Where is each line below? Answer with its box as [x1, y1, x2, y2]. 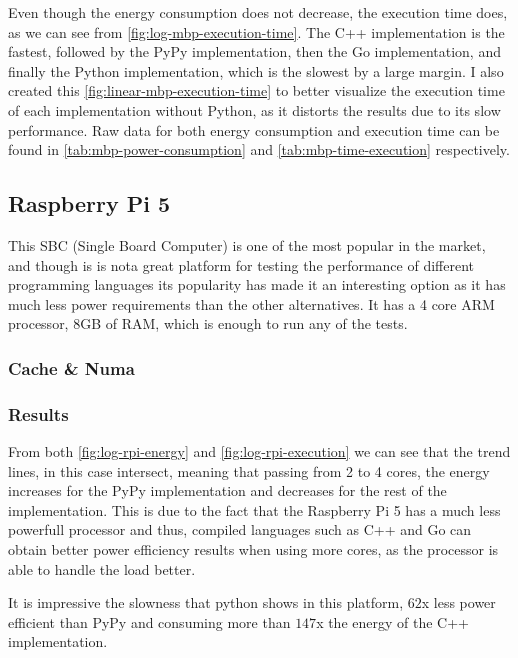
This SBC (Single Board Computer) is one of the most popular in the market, [8, 234, 486, 255]
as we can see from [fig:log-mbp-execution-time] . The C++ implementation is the [8, 21, 505, 42]
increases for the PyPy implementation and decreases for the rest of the [8, 480, 447, 501]
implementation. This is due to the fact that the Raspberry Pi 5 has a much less [8, 499, 501, 520]
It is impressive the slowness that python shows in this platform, [8, 592, 404, 613]
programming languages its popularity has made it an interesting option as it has [8, 274, 506, 295]
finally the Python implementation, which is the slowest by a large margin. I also [8, 60, 504, 81]
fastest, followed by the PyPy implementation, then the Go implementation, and [8, 41, 501, 62]
